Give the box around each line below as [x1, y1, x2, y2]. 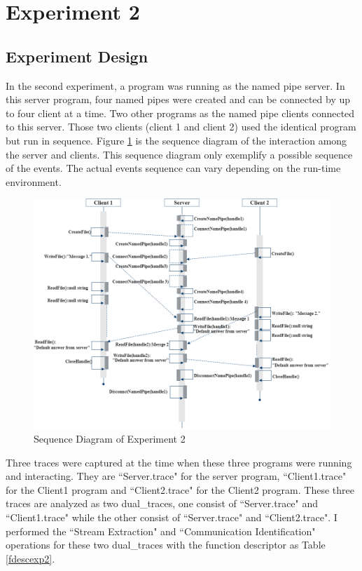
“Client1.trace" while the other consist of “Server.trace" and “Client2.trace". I [6, 509, 337, 524]
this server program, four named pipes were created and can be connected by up [6, 92, 351, 107]
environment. [6, 174, 62, 189]
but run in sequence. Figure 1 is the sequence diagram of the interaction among [6, 133, 347, 147]
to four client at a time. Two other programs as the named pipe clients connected [6, 105, 355, 120]
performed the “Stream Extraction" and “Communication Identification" [6, 523, 316, 538]
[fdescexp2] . [6, 551, 55, 565]
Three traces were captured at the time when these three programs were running [6, 455, 352, 469]
